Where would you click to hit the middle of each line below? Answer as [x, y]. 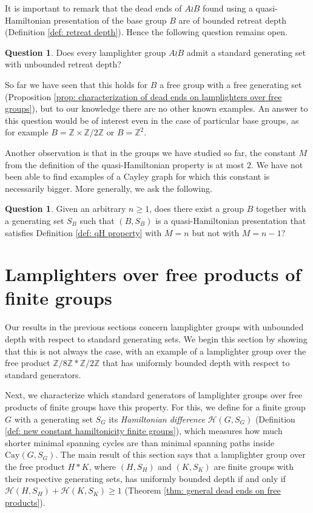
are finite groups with [254, 466]
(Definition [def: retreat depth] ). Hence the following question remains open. [146, 32]
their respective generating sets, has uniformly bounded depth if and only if [145, 478]
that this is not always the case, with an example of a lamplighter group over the [156, 351]
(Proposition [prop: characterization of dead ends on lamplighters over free [143, 96]
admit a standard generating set [246, 52]
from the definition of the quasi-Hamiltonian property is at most [125, 164]
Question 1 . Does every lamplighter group [86, 52]
